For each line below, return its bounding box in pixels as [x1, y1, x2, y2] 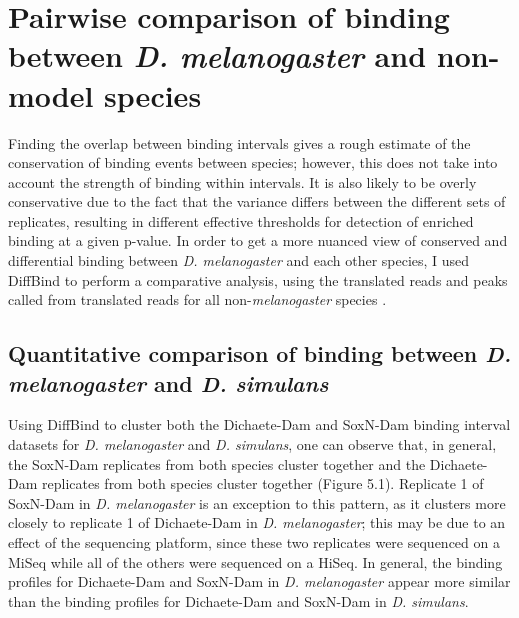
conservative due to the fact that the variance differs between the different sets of [8, 191, 506, 212]
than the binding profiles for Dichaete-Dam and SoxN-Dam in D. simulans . [8, 590, 469, 611]
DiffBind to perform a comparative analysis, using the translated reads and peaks [8, 269, 508, 290]
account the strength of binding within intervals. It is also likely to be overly [8, 171, 477, 192]
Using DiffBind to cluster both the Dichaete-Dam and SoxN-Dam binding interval [8, 414, 511, 435]
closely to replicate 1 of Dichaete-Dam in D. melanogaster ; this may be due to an [8, 512, 506, 533]
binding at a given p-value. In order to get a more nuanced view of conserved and [8, 230, 508, 251]
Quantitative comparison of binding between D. [8, 338, 512, 369]
